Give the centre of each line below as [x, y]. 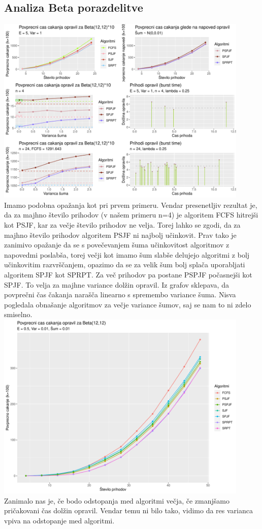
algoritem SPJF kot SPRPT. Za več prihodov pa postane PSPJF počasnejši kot [128, 275]
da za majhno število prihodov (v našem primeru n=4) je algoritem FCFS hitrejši [131, 215]
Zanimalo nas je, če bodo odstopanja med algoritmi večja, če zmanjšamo [117, 500]
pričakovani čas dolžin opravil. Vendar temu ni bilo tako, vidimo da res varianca [128, 510]
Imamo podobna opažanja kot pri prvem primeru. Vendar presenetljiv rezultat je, [131, 205]
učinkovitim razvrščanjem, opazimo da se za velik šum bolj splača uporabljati [125, 264]
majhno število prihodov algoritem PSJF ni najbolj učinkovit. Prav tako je [120, 235]
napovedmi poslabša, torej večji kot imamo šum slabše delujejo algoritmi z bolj [127, 254]
